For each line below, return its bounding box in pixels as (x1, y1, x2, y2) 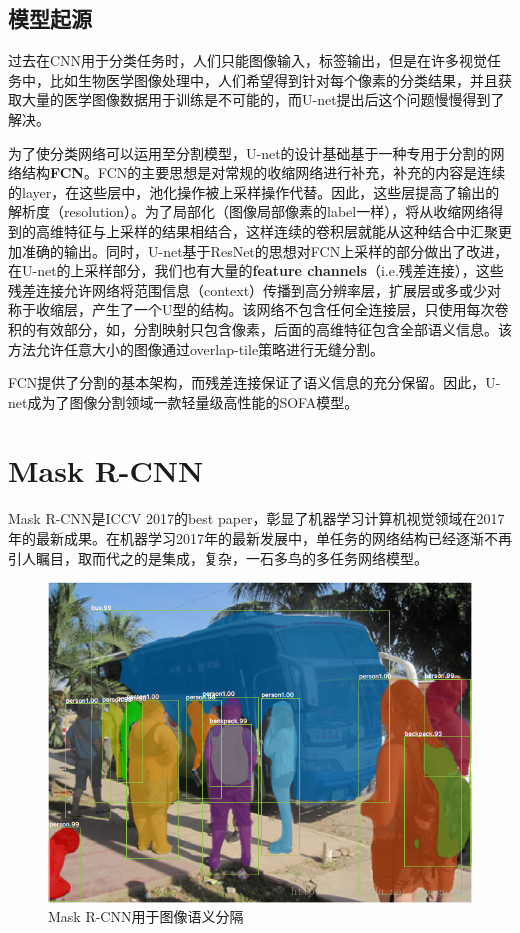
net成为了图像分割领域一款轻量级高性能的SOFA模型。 (8, 391, 359, 412)
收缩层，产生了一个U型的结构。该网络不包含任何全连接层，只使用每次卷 (35, 299, 509, 320)
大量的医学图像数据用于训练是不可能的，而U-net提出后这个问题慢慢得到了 (21, 89, 505, 110)
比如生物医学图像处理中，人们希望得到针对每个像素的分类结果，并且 (49, 69, 498, 90)
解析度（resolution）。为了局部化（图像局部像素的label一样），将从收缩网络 (8, 201, 490, 222)
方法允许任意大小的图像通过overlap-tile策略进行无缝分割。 (8, 338, 385, 359)
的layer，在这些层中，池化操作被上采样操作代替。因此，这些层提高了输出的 (8, 181, 500, 202)
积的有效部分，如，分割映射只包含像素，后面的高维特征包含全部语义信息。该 (8, 318, 512, 339)
